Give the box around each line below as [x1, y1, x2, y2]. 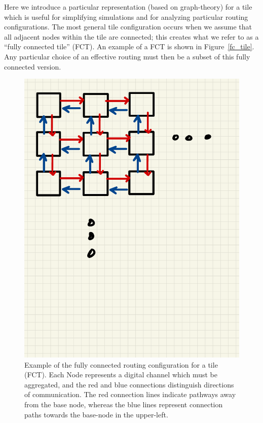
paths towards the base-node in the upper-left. [24, 409, 168, 419]
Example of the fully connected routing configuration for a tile [24, 359, 218, 370]
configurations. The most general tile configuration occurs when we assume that [4, 21, 252, 32]
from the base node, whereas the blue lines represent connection [24, 399, 223, 410]
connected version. [4, 61, 61, 72]
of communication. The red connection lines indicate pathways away [24, 389, 236, 400]
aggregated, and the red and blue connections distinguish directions [24, 379, 234, 389]
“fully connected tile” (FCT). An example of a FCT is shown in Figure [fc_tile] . [4, 41, 254, 52]
